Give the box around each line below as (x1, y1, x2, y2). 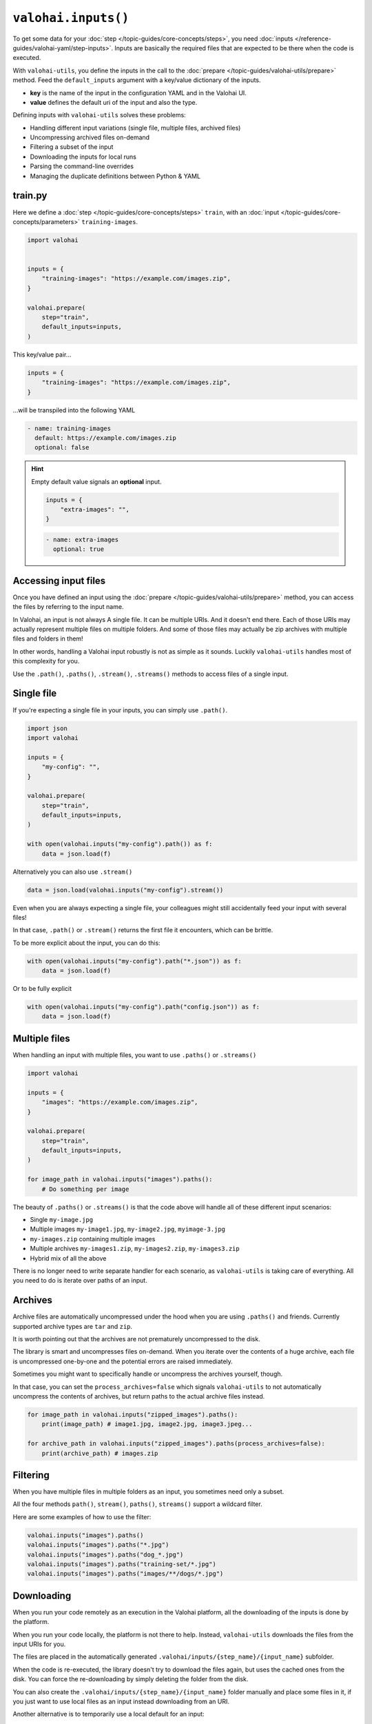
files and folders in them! (12, 634, 83, 643)
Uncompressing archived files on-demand (30, 133, 150, 141)
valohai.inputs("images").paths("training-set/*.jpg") (27, 1561, 216, 1568)
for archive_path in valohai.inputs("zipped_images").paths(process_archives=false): (27, 1440, 325, 1447)
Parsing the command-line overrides (30, 162, 134, 170)
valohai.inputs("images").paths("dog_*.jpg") (27, 1550, 184, 1558)
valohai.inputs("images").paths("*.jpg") (27, 1541, 169, 1549)
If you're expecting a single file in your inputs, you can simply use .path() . (12, 705, 227, 714)
